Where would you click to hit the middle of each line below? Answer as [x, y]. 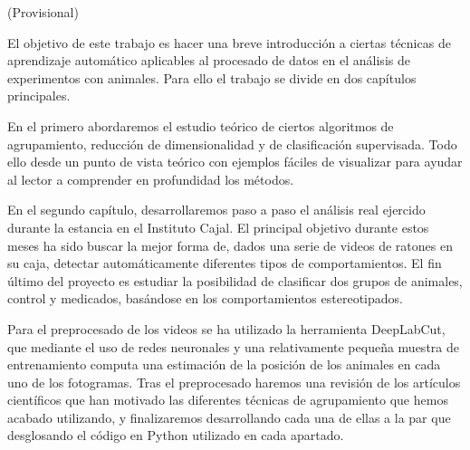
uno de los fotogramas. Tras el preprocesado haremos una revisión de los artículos [234, 382]
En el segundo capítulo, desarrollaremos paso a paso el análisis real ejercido [216, 210]
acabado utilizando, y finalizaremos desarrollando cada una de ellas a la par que [229, 417]
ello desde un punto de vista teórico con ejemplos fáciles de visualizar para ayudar [235, 162]
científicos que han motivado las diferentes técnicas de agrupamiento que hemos [228, 400]
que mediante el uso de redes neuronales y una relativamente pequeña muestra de [233, 346]
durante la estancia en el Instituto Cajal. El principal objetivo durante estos [218, 227]
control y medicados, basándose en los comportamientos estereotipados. [205, 298]
